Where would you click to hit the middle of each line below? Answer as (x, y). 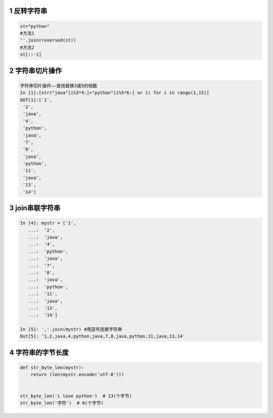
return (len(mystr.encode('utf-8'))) (77, 375)
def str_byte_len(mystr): (52, 368)
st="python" (35, 26)
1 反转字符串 (28, 11)
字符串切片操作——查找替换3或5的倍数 (59, 86)
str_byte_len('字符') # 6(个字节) (62, 403)
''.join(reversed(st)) (48, 40)
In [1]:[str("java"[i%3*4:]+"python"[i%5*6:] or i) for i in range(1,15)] (115, 93)
